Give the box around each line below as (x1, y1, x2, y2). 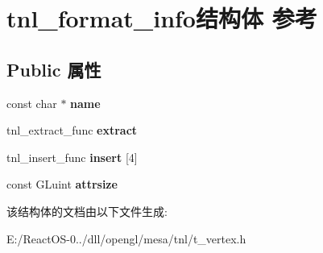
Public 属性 (6, 56, 101, 81)
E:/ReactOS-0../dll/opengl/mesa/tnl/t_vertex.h (6, 230, 246, 247)
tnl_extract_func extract (6, 122, 138, 139)
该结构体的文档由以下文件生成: (6, 202, 168, 219)
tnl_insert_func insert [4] (6, 148, 138, 165)
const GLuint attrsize (6, 176, 118, 193)
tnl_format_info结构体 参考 (6, 2, 317, 35)
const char (6, 94, 57, 111)
